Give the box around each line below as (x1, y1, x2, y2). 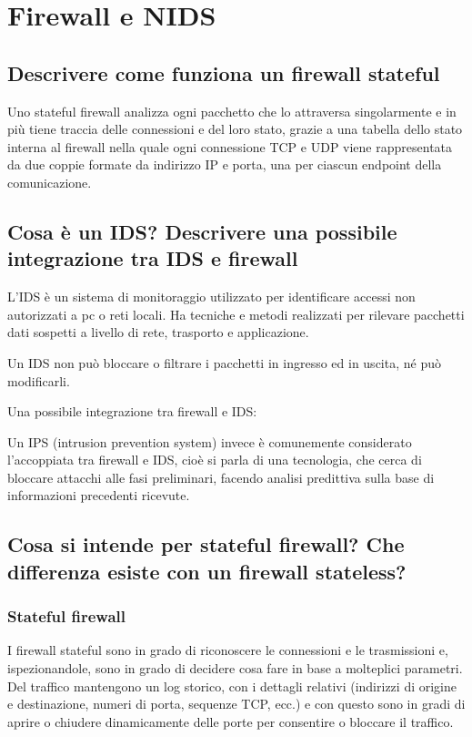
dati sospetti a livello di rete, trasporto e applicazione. (7, 322, 309, 342)
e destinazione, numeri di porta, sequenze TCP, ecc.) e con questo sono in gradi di (7, 694, 466, 713)
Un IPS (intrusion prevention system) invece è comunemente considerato (7, 432, 412, 451)
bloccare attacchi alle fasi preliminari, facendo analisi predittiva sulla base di (7, 467, 435, 486)
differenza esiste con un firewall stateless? (7, 557, 407, 585)
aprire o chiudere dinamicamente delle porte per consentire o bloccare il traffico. (7, 711, 454, 731)
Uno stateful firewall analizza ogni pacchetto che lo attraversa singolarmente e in (7, 101, 457, 120)
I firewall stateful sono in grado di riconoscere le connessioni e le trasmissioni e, (7, 640, 448, 660)
